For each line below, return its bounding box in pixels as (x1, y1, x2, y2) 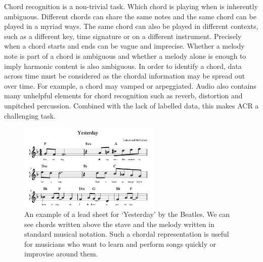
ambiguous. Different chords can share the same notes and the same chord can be (4, 11, 256, 21)
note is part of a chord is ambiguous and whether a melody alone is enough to (4, 50, 246, 61)
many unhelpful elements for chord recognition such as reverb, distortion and (4, 90, 243, 101)
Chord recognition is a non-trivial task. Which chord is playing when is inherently (4, 1, 258, 11)
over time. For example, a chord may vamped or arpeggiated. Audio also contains (4, 80, 256, 91)
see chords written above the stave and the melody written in (24, 218, 214, 229)
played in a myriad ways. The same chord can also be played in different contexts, (4, 21, 258, 31)
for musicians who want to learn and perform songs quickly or (24, 238, 216, 249)
